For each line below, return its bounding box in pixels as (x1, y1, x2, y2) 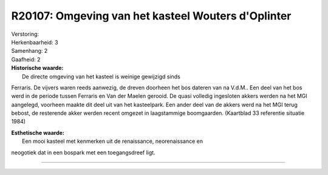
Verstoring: (11, 30, 39, 38)
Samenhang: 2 (11, 47, 48, 55)
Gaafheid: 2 (11, 55, 41, 63)
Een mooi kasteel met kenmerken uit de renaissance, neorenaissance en (22, 137, 203, 145)
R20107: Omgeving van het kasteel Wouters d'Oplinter (11, 9, 292, 22)
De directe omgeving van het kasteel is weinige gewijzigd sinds (22, 73, 180, 80)
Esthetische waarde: (11, 129, 65, 136)
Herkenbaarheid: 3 (11, 38, 58, 46)
